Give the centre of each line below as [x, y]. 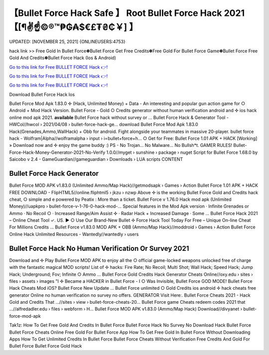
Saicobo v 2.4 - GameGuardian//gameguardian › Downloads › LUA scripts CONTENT [96, 159]
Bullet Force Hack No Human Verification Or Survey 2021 [99, 248]
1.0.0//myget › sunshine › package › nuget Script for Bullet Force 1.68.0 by [182, 152]
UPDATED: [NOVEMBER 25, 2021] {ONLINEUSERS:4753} [67, 42]
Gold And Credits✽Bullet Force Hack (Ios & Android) [63, 58]
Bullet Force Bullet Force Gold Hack [46, 346]
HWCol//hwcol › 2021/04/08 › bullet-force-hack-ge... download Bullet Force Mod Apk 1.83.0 [104, 124]
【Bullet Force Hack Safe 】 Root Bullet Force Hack [116, 13]
